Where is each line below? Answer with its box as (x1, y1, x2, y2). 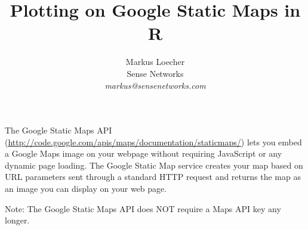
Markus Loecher (125, 55, 185, 68)
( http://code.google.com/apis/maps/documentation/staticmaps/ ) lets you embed (5, 135, 302, 148)
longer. (5, 214, 30, 226)
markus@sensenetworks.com (104, 79, 206, 91)
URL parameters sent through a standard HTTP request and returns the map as (5, 170, 301, 183)
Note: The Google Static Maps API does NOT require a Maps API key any (5, 202, 281, 215)
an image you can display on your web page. (5, 182, 167, 195)
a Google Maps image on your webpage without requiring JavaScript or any (5, 147, 282, 160)
